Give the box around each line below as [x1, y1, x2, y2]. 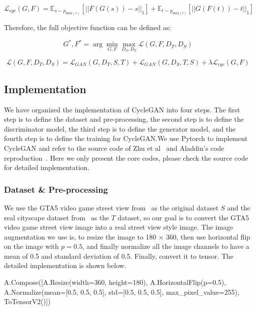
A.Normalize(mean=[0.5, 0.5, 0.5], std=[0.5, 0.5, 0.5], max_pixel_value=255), [4, 286, 240, 297]
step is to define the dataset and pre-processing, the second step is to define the [4, 114, 244, 124]
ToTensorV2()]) [4, 296, 51, 307]
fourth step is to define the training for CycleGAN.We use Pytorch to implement [4, 133, 248, 143]
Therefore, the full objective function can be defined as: [4, 22, 171, 33]
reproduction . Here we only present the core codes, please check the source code [4, 152, 248, 163]
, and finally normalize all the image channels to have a [82, 241, 250, 251]
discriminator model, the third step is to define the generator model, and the [4, 123, 236, 134]
